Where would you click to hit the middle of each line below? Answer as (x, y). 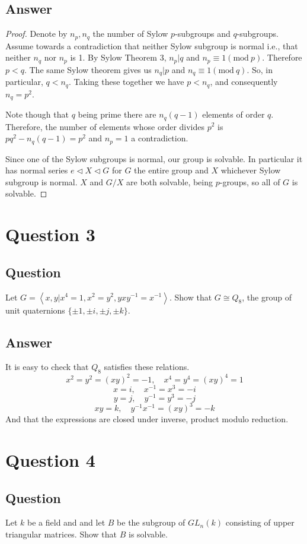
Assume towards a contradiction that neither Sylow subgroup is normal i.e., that (152, 45)
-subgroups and (203, 34)
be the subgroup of (151, 522)
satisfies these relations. (147, 367)
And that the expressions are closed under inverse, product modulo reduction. (147, 419)
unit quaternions (35, 310)
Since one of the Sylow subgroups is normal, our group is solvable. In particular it (154, 158)
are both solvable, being (170, 181)
